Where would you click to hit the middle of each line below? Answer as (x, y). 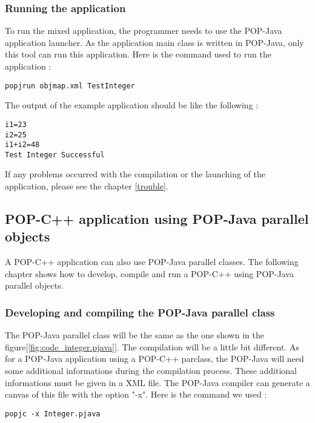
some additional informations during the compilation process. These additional (151, 371)
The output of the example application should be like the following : (132, 105)
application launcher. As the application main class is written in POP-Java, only (154, 42)
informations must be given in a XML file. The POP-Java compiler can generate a (157, 382)
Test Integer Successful (55, 155)
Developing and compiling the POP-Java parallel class (140, 312)
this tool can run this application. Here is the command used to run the (138, 54)
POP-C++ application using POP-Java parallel (157, 219)
